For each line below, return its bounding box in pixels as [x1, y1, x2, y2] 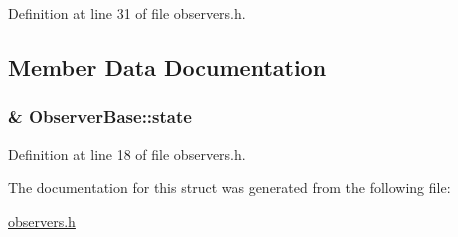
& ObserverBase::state [8, 104, 192, 129]
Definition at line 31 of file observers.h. [8, 3, 246, 23]
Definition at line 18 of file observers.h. [8, 143, 246, 164]
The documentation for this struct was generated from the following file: [8, 177, 451, 198]
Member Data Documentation [8, 51, 327, 82]
